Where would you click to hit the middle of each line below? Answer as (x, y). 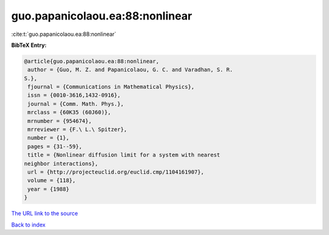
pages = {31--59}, (55, 146)
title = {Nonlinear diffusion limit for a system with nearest (124, 155)
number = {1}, (48, 138)
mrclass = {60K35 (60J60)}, (69, 112)
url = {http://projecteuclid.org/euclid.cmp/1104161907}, (116, 172)
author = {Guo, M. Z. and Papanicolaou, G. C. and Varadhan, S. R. (130, 70)
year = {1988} (48, 189)
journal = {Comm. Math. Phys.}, (76, 104)
